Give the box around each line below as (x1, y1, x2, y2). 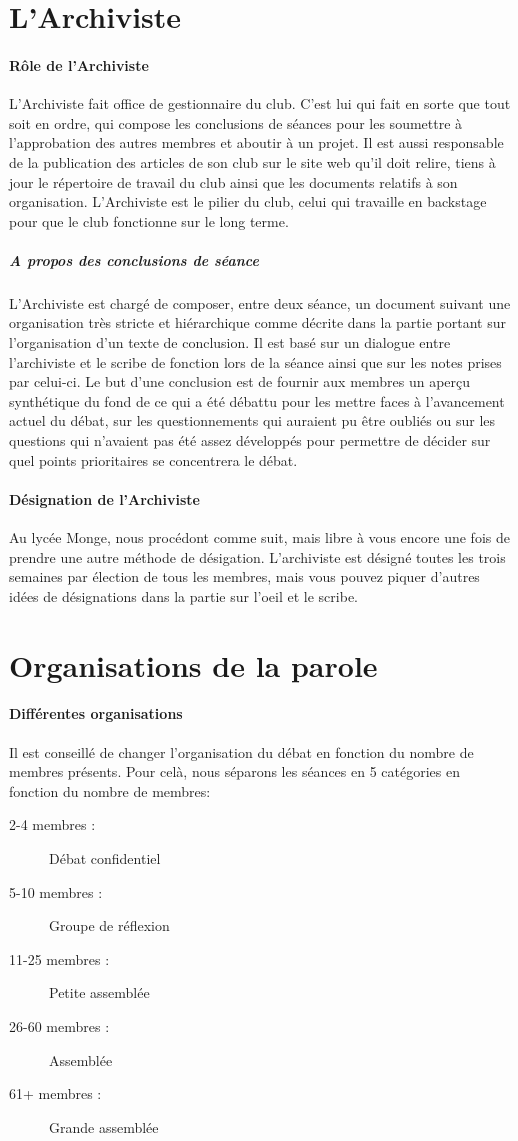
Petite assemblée (49, 982, 150, 1003)
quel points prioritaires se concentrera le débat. (9, 449, 298, 470)
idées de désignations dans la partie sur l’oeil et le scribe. (9, 585, 359, 606)
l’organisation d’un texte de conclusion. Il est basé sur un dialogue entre (9, 332, 451, 353)
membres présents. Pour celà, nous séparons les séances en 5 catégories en (9, 761, 460, 782)
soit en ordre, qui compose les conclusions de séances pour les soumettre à (9, 112, 463, 133)
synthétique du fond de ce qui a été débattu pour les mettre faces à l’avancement (9, 390, 505, 411)
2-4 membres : (9, 814, 96, 835)
